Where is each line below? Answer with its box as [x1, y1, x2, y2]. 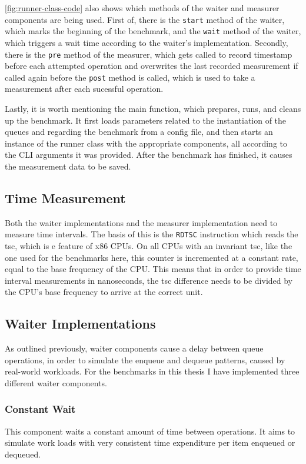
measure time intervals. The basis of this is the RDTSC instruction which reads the [5, 228, 298, 240]
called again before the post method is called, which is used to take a [5, 71, 255, 83]
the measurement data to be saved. [5, 160, 131, 172]
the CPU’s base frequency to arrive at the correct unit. [5, 286, 203, 298]
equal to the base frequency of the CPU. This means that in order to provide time [5, 263, 301, 275]
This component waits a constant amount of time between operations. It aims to [5, 425, 295, 437]
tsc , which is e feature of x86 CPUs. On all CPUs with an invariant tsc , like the [5, 240, 292, 252]
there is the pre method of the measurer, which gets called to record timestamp [5, 48, 292, 60]
